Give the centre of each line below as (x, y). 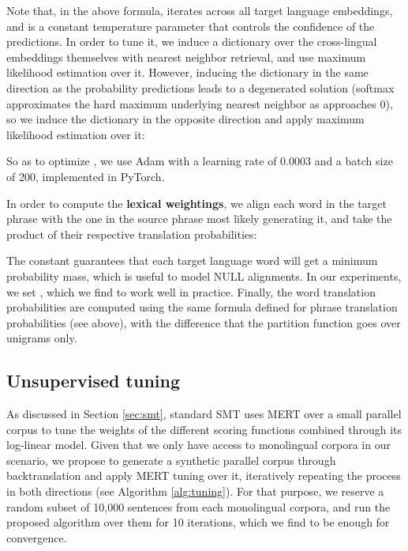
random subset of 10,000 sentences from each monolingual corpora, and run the (198, 506)
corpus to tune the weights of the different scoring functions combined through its (204, 429)
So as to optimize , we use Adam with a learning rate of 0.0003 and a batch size (200, 161)
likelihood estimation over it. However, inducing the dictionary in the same (187, 72)
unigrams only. (42, 338)
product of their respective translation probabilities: (132, 234)
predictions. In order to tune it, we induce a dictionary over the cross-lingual (192, 42)
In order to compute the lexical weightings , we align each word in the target (197, 203)
